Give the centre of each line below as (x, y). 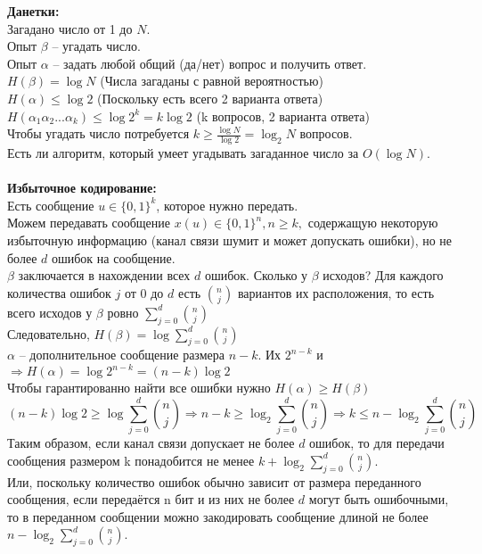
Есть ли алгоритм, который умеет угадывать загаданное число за (183, 152)
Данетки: (33, 11)
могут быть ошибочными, (379, 499)
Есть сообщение (51, 205)
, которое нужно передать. (227, 205)
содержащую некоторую (373, 223)
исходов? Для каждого (383, 275)
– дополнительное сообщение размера (122, 355)
